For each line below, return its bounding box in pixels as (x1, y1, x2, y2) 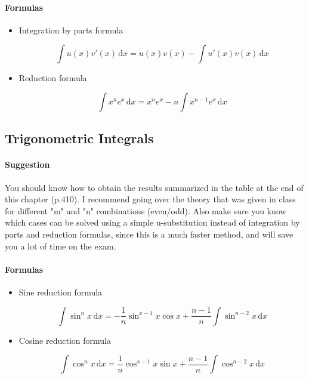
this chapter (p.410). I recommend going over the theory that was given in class (5, 193, 296, 205)
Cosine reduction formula (18, 334, 111, 346)
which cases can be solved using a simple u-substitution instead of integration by (5, 216, 300, 229)
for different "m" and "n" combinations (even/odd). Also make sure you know (5, 204, 286, 217)
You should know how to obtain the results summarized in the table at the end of (5, 181, 304, 193)
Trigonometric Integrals (5, 129, 154, 147)
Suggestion (5, 158, 50, 171)
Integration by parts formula (18, 23, 123, 36)
